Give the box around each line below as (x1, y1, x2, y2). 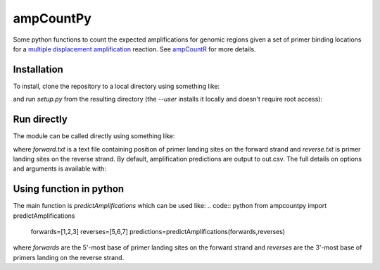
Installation (13, 63, 63, 75)
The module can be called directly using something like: (13, 132, 175, 140)
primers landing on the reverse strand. (13, 253, 125, 262)
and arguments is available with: (13, 164, 107, 173)
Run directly (13, 113, 68, 125)
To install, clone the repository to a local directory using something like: (13, 82, 220, 90)
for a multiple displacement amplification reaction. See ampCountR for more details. (13, 44, 256, 53)
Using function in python (13, 183, 125, 195)
